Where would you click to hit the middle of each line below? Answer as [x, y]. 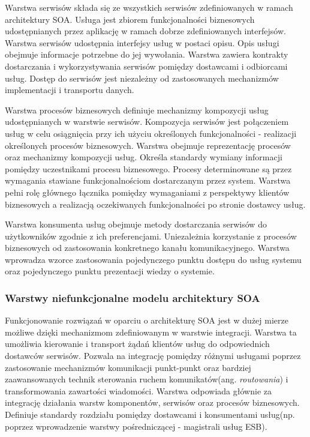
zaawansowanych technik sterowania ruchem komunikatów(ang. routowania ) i [147, 379]
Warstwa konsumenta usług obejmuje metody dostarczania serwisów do [136, 224]
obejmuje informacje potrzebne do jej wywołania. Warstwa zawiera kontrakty [147, 54]
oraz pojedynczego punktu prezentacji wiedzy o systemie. [110, 271]
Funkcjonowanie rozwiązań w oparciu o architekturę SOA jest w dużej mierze [147, 320]
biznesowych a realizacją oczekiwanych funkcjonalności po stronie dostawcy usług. [155, 204]
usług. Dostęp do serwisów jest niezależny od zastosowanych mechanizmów [142, 78]
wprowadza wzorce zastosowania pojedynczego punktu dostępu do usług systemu [153, 259]
